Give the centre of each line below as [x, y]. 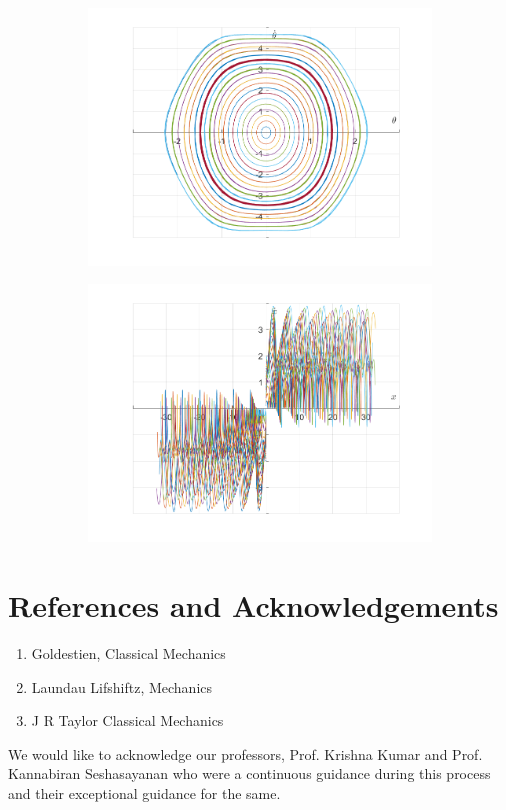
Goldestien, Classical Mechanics [128, 653]
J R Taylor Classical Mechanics [127, 720]
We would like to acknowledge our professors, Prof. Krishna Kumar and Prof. [245, 753]
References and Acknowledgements [253, 605]
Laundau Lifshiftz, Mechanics [122, 686]
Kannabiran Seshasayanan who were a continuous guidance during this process [249, 773]
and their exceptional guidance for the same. [144, 793]
